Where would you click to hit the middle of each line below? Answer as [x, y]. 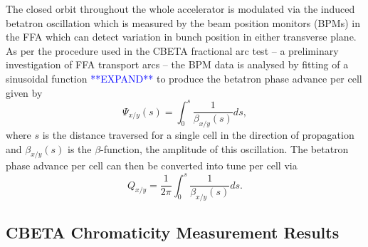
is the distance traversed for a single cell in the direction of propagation [198, 135]
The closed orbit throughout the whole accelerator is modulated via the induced [180, 9]
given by [24, 92]
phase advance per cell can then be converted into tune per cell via [152, 165]
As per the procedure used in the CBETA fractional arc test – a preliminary [172, 50]
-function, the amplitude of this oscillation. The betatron [225, 148]
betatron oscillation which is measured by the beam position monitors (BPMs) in [183, 22]
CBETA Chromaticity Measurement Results [173, 232]
